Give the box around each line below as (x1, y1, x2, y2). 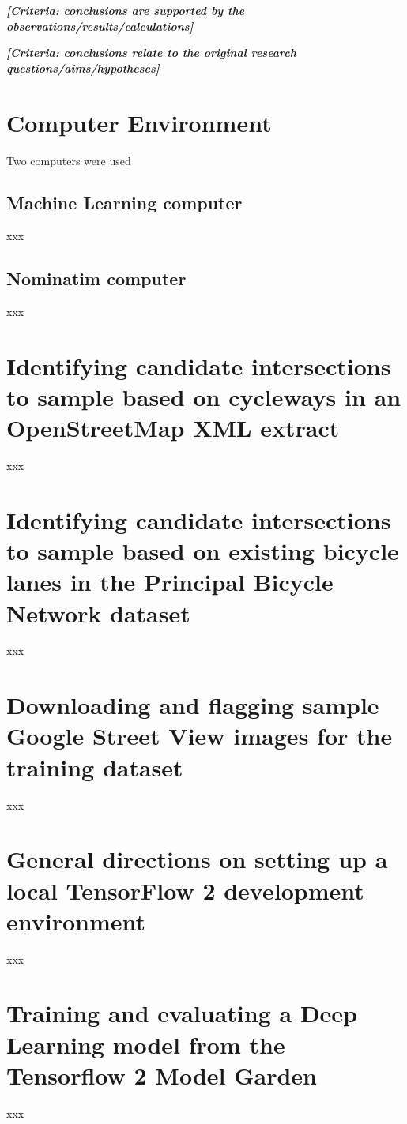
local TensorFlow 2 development (6, 874, 364, 906)
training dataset (6, 750, 183, 783)
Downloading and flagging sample (6, 689, 379, 721)
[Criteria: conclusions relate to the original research (6, 44, 296, 61)
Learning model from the (6, 1028, 285, 1060)
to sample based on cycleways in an (6, 381, 401, 413)
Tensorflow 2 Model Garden (6, 1058, 318, 1091)
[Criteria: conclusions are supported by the (6, 2, 245, 18)
